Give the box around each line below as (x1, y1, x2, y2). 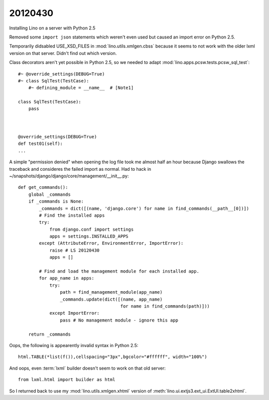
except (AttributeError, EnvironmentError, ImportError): (39, 240, 184, 246)
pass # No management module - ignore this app (60, 317, 179, 323)
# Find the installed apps (39, 212, 105, 218)
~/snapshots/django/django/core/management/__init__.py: (9, 173, 129, 179)
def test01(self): (18, 141, 63, 147)
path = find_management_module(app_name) (60, 290, 163, 295)
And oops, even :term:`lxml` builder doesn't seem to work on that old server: (9, 365, 166, 371)
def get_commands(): (18, 185, 68, 190)
